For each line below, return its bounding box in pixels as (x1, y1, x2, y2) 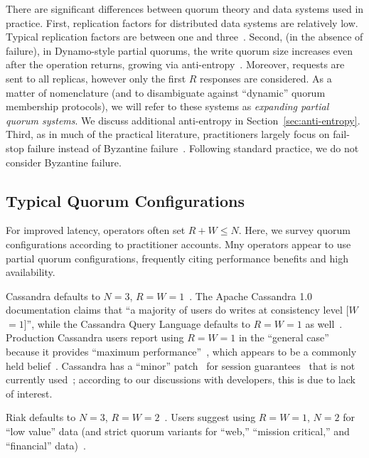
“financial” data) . (6, 437, 86, 452)
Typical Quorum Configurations (6, 189, 245, 211)
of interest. (6, 385, 53, 400)
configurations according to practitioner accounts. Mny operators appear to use (6, 236, 351, 251)
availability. (6, 265, 55, 279)
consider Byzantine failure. (6, 154, 122, 169)
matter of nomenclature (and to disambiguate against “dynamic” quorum (6, 85, 326, 100)
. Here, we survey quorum (238, 223, 351, 238)
